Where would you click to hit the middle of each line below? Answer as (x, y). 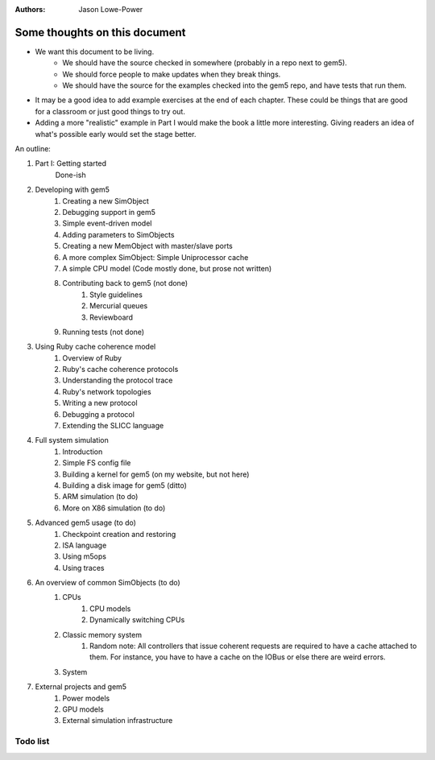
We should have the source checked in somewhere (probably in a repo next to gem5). (205, 63)
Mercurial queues (119, 306)
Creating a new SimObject (106, 200)
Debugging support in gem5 (109, 212)
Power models (86, 698)
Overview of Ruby (92, 357)
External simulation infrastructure (118, 721)
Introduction (83, 452)
